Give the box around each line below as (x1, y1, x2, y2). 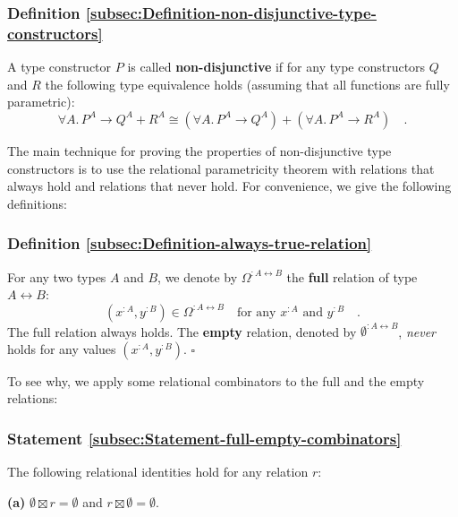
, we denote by (157, 267, 238, 286)
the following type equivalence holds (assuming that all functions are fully (45, 74, 450, 93)
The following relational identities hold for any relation (7, 462, 309, 481)
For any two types (7, 267, 106, 286)
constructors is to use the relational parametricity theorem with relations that (7, 159, 435, 177)
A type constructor (7, 57, 112, 76)
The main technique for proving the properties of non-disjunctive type (7, 141, 392, 159)
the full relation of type (286, 267, 418, 286)
